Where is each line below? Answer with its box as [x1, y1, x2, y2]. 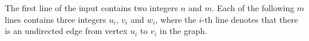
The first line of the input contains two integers [5, 2, 178, 13]
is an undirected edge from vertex [5, 25, 128, 37]
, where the [155, 13, 196, 25]
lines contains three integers [5, 13, 106, 25]
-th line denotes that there [202, 13, 298, 25]
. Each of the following [212, 2, 295, 13]
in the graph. [159, 25, 208, 37]
